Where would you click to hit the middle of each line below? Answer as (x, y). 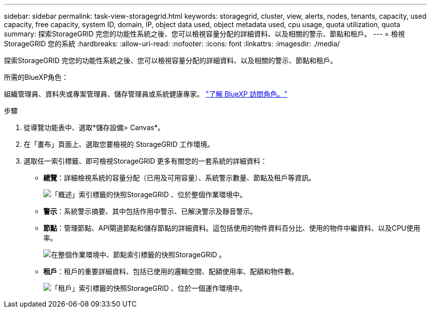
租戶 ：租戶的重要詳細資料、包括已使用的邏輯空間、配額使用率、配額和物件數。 (171, 271)
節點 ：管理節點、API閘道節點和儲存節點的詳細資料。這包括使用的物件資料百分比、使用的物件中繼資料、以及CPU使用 (232, 228)
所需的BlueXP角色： (36, 77)
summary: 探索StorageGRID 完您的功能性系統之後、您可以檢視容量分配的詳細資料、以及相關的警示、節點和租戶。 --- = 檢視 (204, 34)
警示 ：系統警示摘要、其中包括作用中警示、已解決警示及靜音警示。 (150, 211)
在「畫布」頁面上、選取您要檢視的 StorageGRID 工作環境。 (119, 144)
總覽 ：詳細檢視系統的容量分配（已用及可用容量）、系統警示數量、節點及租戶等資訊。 (179, 178)
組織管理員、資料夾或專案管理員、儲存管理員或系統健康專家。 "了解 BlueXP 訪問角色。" (146, 94)
